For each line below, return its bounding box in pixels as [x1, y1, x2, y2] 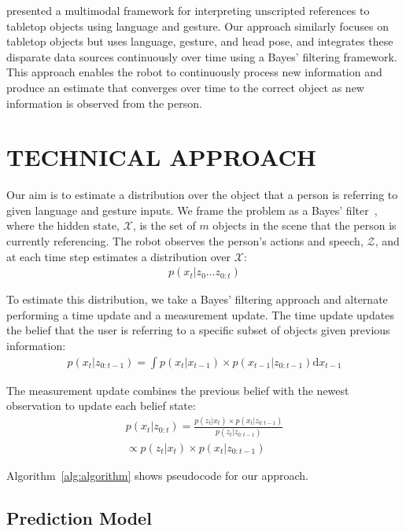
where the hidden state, [6, 217, 120, 234]
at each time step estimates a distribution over [6, 248, 231, 264]
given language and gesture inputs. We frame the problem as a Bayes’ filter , [6, 201, 378, 218]
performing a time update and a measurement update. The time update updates [6, 306, 395, 323]
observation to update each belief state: [6, 397, 196, 414]
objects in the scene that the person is [212, 217, 397, 234]
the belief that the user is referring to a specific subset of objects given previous [6, 322, 390, 338]
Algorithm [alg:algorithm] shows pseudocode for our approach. [6, 466, 308, 483]
